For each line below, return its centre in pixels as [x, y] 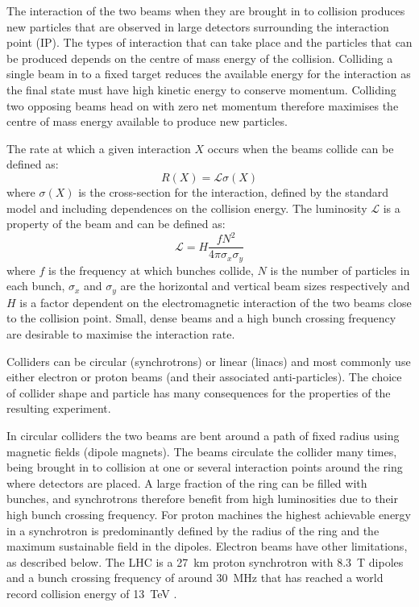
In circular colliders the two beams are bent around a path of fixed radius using [203, 435]
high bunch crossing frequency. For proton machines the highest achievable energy [209, 514]
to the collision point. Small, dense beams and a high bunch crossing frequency [201, 318]
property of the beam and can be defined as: [116, 224]
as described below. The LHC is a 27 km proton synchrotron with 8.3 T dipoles [205, 561]
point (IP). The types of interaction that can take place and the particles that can [209, 42]
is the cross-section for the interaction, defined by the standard [233, 191]
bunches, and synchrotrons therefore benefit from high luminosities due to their [202, 499]
